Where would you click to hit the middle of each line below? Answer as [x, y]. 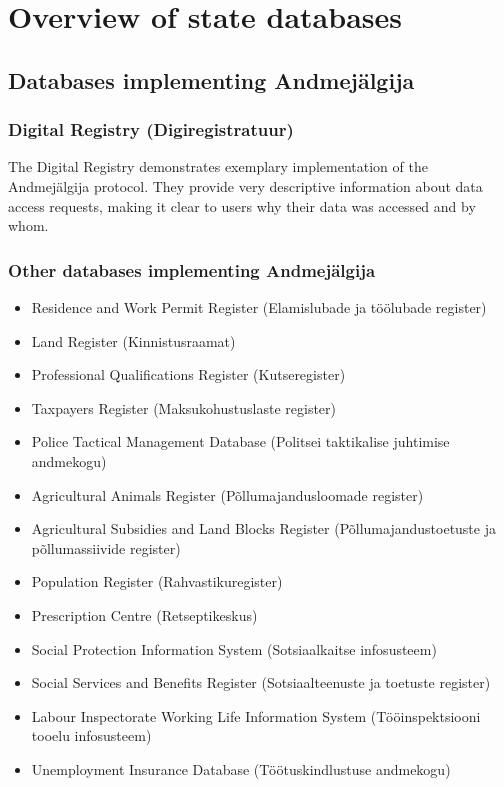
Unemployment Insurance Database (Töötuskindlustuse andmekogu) [241, 768]
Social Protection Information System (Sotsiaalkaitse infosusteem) [234, 648]
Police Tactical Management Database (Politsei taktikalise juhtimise [240, 441]
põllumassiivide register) [106, 547]
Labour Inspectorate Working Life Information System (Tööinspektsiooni [256, 715]
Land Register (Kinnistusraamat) [133, 340]
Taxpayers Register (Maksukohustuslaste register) [184, 407]
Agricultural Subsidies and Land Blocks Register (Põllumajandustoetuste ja [263, 528]
